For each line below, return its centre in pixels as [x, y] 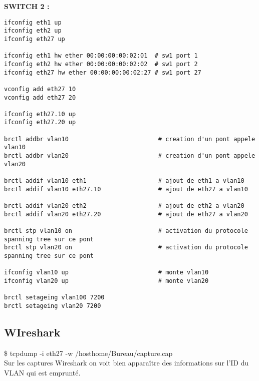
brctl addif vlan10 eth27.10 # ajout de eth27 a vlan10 [126, 189]
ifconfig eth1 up [33, 22]
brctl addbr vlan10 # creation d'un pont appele [130, 139]
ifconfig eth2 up [33, 31]
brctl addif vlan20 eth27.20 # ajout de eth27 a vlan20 [126, 214]
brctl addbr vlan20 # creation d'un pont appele [130, 156]
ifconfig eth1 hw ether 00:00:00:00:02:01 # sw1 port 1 [101, 56]
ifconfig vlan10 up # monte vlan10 [106, 273]
